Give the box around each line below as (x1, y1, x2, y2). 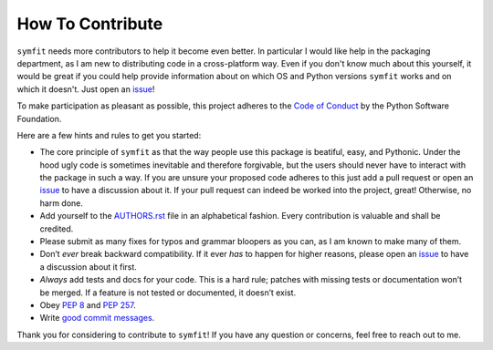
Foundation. (16, 113, 62, 124)
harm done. (39, 197, 84, 209)
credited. (39, 223, 74, 234)
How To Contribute (16, 14, 163, 34)
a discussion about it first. (39, 261, 137, 273)
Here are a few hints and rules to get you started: (16, 129, 202, 140)
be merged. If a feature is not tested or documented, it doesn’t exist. (39, 287, 297, 298)
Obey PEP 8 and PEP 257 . (39, 299, 136, 310)
